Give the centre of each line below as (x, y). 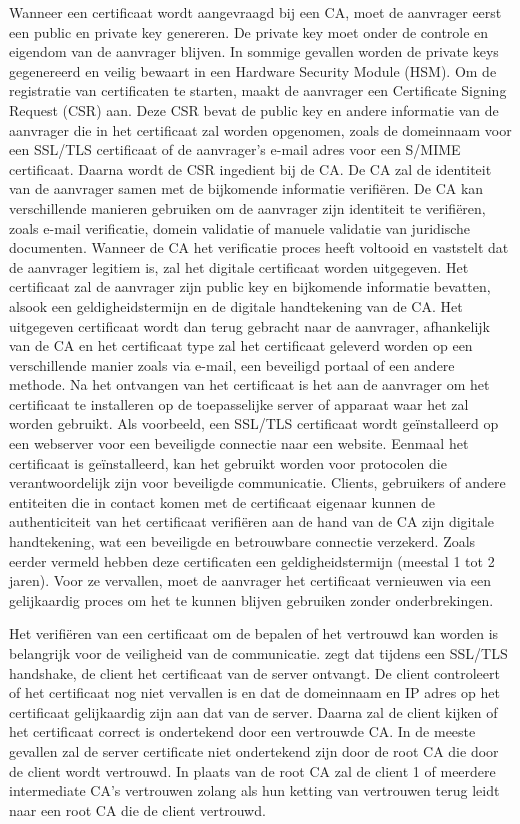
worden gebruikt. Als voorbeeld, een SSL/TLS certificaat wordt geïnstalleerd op (254, 423)
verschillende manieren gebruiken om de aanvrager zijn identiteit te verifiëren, (247, 207)
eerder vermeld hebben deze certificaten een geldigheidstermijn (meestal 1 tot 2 (252, 560)
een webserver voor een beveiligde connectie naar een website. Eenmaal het (239, 443)
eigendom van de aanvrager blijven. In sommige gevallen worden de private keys (254, 51)
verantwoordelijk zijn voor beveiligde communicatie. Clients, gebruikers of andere (257, 482)
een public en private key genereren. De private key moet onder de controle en (249, 31)
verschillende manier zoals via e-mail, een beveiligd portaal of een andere (232, 364)
